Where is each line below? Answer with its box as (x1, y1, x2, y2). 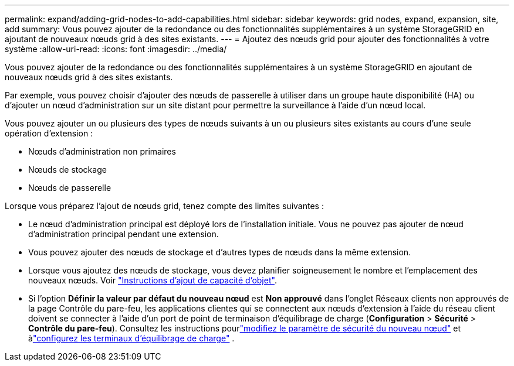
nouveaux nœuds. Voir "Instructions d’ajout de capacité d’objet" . (28, 275, 277, 285)
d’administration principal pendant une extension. (28, 229, 219, 239)
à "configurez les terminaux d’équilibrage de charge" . (28, 333, 235, 343)
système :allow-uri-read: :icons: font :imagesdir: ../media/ (5, 44, 227, 54)
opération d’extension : (5, 128, 93, 138)
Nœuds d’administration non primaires (28, 146, 176, 156)
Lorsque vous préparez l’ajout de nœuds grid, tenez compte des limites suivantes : (5, 201, 324, 211)
